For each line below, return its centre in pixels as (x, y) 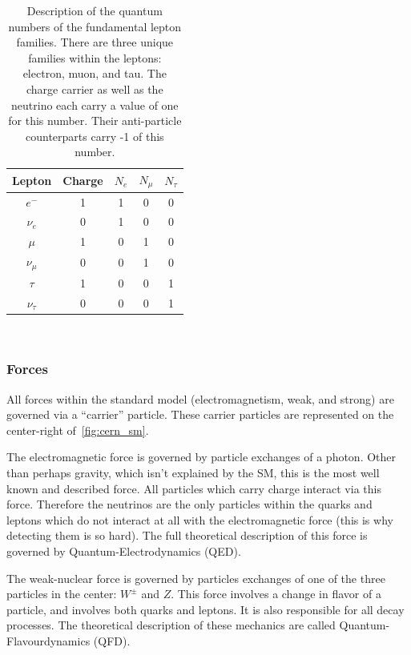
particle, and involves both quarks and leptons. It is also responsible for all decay (205, 609)
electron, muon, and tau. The (95, 73)
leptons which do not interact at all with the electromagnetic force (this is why (200, 519)
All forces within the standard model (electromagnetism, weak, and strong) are (200, 398)
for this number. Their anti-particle (95, 121)
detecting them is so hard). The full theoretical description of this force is (187, 535)
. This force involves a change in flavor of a (276, 594)
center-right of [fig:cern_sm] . (78, 430)
